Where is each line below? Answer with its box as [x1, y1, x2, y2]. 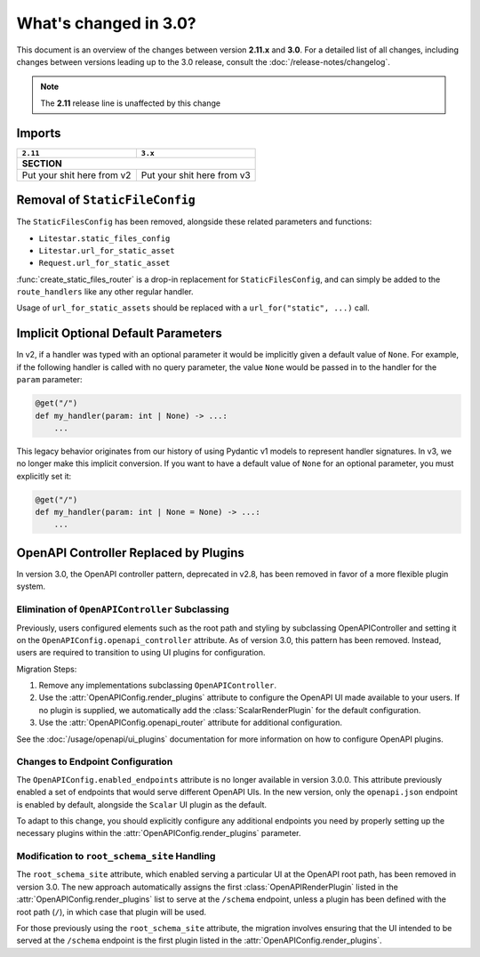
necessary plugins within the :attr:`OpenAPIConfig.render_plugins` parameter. [16, 828, 301, 839]
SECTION [21, 157, 62, 169]
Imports [16, 125, 61, 141]
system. [16, 581, 46, 591]
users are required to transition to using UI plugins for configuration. [16, 647, 266, 658]
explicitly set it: [16, 470, 72, 481]
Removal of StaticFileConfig [16, 192, 196, 208]
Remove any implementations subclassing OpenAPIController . [38, 680, 277, 691]
